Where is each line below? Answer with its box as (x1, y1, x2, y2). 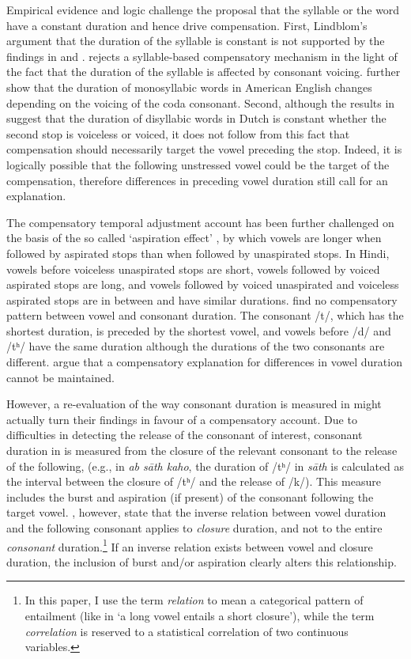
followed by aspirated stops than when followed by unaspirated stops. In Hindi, (6, 244, 390, 261)
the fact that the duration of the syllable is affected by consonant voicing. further (6, 63, 401, 80)
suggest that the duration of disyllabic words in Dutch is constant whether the (6, 110, 386, 127)
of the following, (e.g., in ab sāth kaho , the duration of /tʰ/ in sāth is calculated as (6, 457, 405, 474)
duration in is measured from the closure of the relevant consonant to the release (6, 442, 398, 459)
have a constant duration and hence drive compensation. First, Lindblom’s (6, 17, 368, 33)
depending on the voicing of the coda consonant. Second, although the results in (6, 94, 395, 111)
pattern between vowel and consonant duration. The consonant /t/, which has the (6, 307, 404, 324)
